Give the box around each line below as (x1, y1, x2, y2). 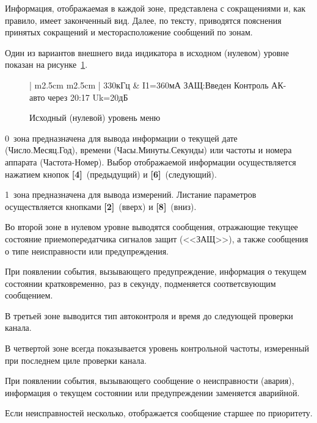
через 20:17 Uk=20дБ (48, 90, 128, 103)
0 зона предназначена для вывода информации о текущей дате (5, 131, 238, 144)
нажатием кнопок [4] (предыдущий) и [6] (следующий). (5, 167, 217, 180)
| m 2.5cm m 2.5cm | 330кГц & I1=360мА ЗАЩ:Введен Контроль (29, 78, 269, 91)
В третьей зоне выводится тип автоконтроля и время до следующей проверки (5, 309, 293, 322)
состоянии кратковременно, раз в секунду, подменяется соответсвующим (5, 277, 276, 289)
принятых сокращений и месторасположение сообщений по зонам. (5, 26, 253, 38)
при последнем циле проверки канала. (5, 353, 147, 366)
